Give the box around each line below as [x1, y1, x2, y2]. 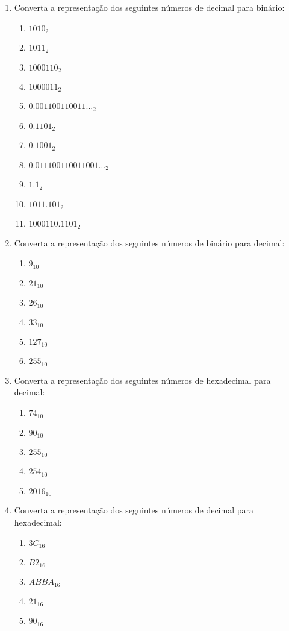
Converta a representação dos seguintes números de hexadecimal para [14, 374, 271, 386]
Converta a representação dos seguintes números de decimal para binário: [14, 1, 285, 13]
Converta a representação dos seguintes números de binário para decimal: [14, 236, 285, 249]
